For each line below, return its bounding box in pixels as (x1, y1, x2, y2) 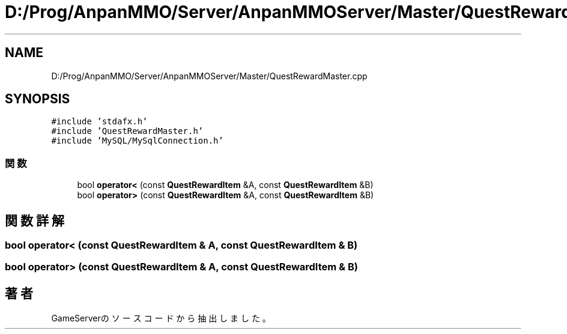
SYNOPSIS (5, 91, 70, 107)
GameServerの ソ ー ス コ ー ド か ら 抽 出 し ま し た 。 (51, 313, 271, 324)
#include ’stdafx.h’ (51, 117, 148, 127)
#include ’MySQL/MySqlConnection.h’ (51, 136, 223, 146)
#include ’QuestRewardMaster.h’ (51, 126, 204, 136)
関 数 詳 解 (5, 213, 64, 228)
